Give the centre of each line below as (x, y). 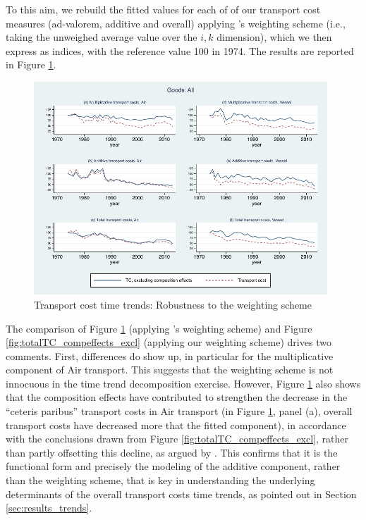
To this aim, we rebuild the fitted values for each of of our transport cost (163, 9)
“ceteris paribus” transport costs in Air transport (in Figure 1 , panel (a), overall (179, 411)
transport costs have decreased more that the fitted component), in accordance (176, 425)
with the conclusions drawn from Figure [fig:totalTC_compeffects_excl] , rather (177, 439)
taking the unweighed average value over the (102, 37)
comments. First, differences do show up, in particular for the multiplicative (170, 355)
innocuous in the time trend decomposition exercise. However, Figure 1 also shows (183, 383)
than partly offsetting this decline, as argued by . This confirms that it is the (172, 452)
